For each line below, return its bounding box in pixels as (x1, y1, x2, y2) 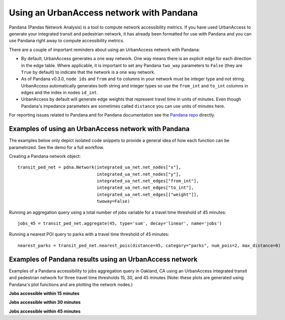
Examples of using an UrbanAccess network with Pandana (9, 125, 190, 133)
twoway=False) (96, 199, 130, 204)
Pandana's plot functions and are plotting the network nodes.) (9, 282, 133, 287)
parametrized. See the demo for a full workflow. (9, 144, 104, 150)
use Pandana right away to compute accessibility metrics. (9, 38, 125, 44)
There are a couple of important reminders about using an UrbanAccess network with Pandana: (9, 47, 200, 52)
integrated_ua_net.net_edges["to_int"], (96, 185, 194, 190)
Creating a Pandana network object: (9, 153, 81, 159)
